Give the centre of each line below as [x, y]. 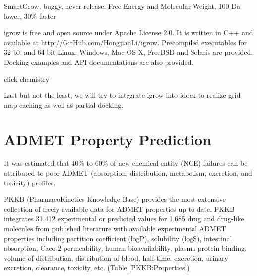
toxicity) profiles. [30, 182]
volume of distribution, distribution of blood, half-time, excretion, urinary [116, 257]
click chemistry [27, 78]
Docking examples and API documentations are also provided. [99, 61]
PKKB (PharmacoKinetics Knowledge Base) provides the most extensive [115, 199]
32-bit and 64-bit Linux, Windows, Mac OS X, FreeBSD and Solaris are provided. [128, 52]
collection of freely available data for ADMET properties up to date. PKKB [119, 209]
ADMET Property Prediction [108, 139]
